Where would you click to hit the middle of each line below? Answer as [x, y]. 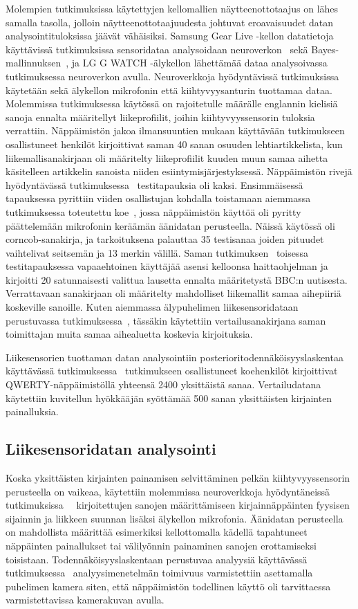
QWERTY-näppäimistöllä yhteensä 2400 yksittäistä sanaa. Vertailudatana [163, 384]
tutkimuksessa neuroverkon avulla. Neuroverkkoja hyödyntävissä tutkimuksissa [172, 76]
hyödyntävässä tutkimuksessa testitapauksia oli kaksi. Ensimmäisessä [154, 184]
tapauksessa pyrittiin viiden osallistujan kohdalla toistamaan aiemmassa [158, 198]
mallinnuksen [34, 63]
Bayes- [325, 49]
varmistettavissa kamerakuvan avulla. [85, 600]
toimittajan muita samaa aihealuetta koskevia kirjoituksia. [129, 334]
